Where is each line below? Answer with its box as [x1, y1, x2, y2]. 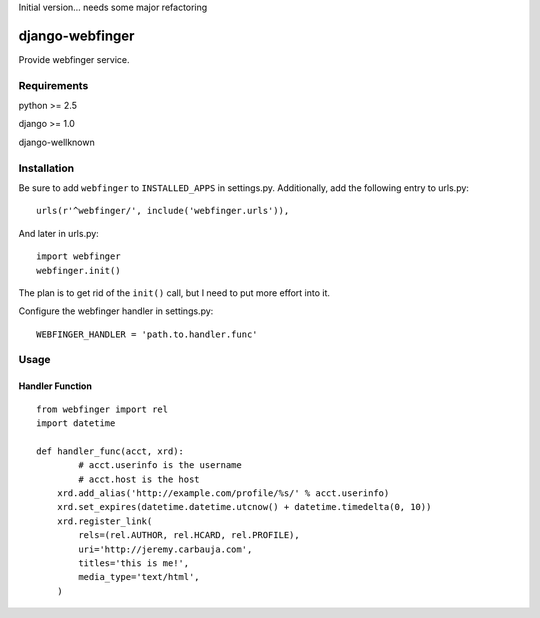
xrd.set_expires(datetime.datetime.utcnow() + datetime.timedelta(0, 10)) [56, 501, 432, 513]
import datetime [36, 418, 116, 429]
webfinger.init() [36, 265, 121, 276]
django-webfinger [18, 27, 135, 44]
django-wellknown [18, 136, 95, 148]
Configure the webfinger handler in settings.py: [18, 305, 214, 317]
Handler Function [18, 380, 92, 392]
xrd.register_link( [56, 515, 153, 527]
